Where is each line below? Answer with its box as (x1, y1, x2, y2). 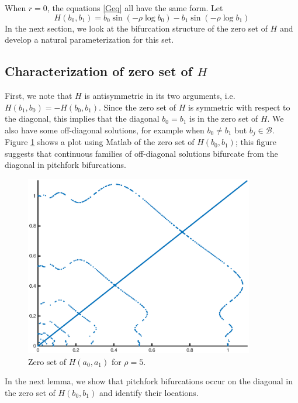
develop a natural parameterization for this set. (5, 33, 174, 46)
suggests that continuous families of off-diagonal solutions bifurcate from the (5, 147, 278, 159)
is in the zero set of (189, 112, 258, 125)
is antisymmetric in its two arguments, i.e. (84, 89, 235, 101)
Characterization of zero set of (5, 62, 193, 80)
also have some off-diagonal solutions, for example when (5, 123, 205, 136)
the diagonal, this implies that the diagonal (5, 112, 160, 125)
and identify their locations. (99, 386, 199, 398)
